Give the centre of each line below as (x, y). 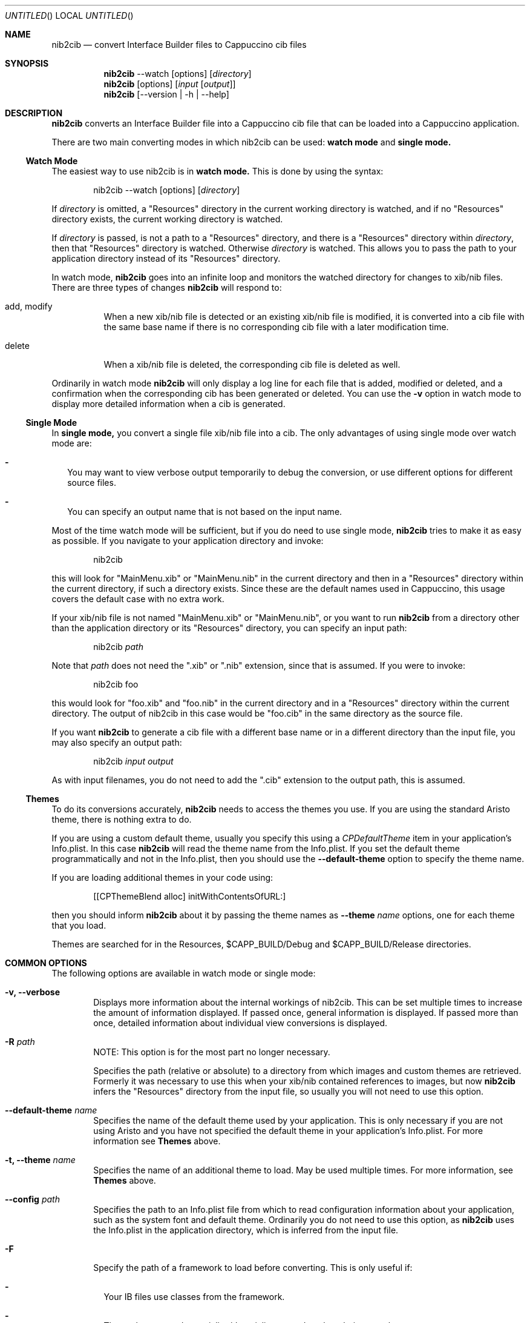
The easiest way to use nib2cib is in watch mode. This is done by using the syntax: (218, 171)
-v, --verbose (33, 992)
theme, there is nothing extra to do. (122, 819)
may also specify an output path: (117, 742)
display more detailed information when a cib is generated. (168, 404)
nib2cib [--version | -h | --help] (166, 94)
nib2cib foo (116, 684)
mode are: (72, 443)
